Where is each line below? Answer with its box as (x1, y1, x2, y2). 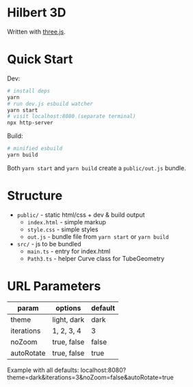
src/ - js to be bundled (16, 239, 81, 248)
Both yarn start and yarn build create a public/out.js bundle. (7, 163, 186, 172)
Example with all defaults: (7, 366, 79, 374)
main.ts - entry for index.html (27, 247, 111, 255)
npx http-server (7, 119, 53, 126)
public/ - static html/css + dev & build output (16, 211, 145, 219)
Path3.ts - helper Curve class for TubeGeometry (27, 254, 165, 262)
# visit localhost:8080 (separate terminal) (7, 113, 136, 120)
